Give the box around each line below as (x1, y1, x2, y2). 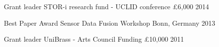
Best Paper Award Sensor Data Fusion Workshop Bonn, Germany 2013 (4, 17, 216, 28)
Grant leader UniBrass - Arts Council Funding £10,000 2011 (4, 34, 184, 44)
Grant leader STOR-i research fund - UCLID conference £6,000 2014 (4, 1, 209, 11)
